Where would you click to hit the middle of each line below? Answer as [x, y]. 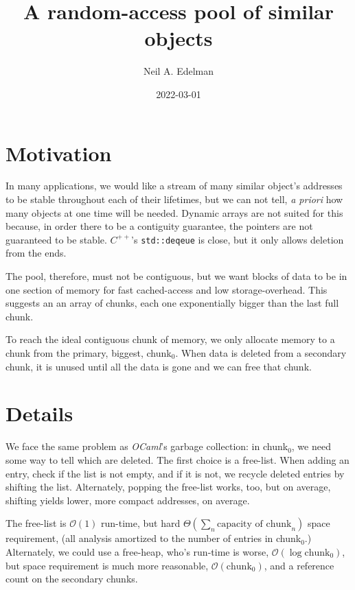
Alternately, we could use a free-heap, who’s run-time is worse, [137, 551]
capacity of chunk [254, 524]
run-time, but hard [141, 523]
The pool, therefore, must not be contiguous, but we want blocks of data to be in [176, 276]
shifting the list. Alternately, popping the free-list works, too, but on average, [168, 487]
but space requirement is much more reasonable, [107, 565]
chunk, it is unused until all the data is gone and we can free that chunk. [159, 366]
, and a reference [299, 565]
